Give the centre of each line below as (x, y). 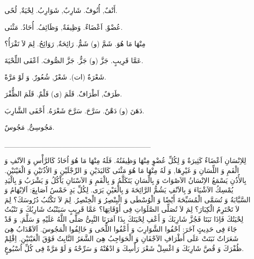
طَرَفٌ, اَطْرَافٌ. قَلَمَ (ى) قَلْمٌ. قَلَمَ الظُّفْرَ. (63, 93)
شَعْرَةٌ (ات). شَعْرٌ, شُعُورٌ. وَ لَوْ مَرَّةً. (55, 77)
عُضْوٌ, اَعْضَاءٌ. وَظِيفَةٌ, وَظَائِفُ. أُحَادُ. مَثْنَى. (64, 27)
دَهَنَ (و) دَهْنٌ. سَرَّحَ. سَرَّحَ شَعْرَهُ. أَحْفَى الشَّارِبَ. (75, 110)
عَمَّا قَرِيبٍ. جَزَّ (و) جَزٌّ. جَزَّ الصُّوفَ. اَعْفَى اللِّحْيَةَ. (74, 60)
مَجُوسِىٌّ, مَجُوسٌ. (30, 127)
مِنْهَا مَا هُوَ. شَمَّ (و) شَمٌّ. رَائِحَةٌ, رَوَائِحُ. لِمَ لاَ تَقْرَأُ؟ (75, 43)
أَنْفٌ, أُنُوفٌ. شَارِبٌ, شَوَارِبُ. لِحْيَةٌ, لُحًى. (61, 10)
